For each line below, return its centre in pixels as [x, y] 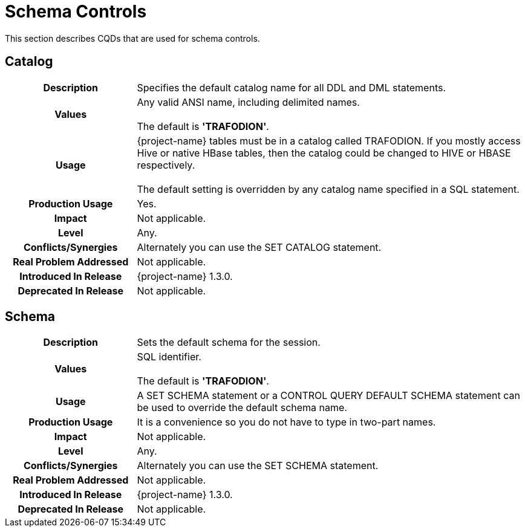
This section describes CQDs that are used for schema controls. [132, 38]
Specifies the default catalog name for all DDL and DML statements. [292, 87]
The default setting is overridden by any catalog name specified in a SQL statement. [328, 189]
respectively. [166, 165]
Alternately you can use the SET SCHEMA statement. [258, 466]
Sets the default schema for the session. [229, 342]
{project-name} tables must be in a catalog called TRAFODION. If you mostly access [329, 141]
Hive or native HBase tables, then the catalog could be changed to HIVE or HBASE [324, 153]
